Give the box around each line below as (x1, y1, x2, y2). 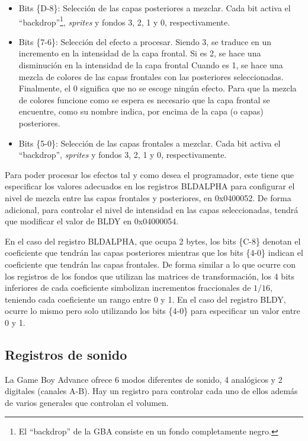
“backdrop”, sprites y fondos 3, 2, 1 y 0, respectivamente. (18, 148, 227, 161)
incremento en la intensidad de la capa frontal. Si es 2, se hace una (18, 47, 261, 59)
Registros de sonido (5, 345, 127, 363)
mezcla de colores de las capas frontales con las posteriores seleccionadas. (18, 70, 284, 83)
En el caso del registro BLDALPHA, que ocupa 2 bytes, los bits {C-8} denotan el (5, 234, 301, 247)
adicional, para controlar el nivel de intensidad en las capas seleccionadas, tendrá (5, 203, 299, 215)
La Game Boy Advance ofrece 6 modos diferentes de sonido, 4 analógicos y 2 (5, 373, 283, 385)
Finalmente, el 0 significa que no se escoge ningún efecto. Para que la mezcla (18, 82, 297, 94)
